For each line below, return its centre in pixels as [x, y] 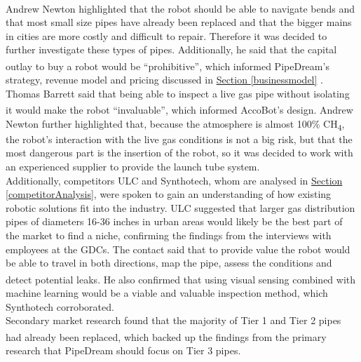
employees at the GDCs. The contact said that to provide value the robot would [178, 249]
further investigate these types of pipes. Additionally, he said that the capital [171, 49]
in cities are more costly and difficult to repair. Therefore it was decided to [166, 35]
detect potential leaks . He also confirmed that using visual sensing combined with [181, 279]
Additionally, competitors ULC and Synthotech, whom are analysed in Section [174, 180]
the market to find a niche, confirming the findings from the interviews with [169, 235]
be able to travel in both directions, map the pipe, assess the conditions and [169, 263]
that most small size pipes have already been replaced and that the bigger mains [179, 22]
